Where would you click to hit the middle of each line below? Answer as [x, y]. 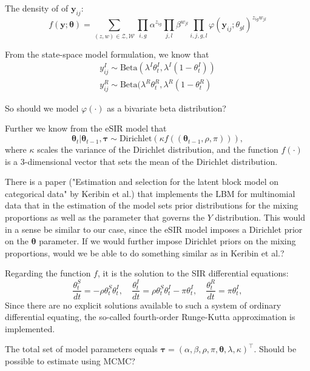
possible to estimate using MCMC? [70, 360]
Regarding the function [48, 273]
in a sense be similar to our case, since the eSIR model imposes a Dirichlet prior [154, 229]
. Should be [275, 349]
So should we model [42, 108]
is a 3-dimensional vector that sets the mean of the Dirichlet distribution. [141, 161]
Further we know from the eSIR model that [86, 128]
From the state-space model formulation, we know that [107, 54]
